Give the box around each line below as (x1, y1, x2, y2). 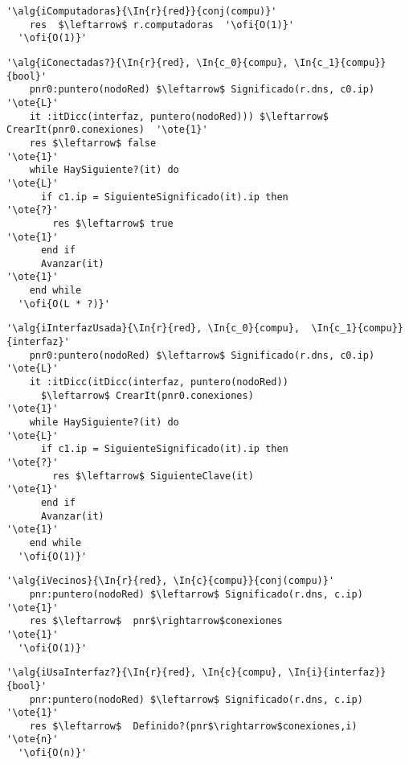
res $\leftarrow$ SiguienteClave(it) (52, 470, 254, 482)
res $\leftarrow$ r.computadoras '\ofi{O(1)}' (29, 18, 294, 31)
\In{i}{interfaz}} (288, 667, 387, 679)
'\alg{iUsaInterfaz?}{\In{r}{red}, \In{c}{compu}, (6, 667, 283, 679)
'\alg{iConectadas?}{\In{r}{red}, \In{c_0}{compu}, (6, 56, 288, 68)
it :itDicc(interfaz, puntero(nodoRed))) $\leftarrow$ (29, 110, 329, 122)
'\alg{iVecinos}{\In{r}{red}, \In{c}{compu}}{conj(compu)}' (6, 575, 335, 587)
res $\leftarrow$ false (29, 137, 157, 149)
